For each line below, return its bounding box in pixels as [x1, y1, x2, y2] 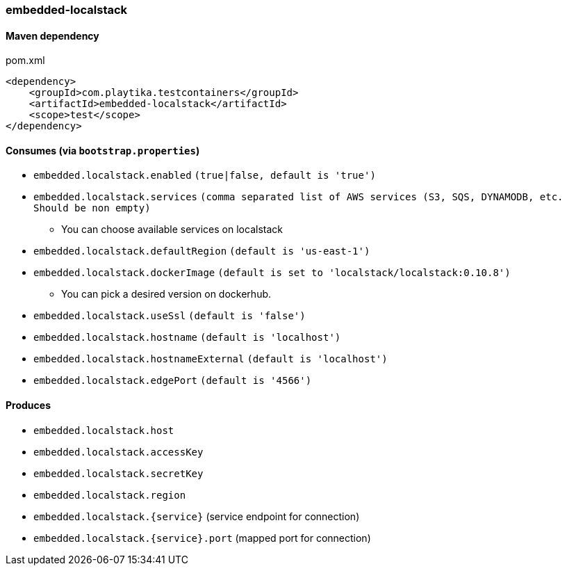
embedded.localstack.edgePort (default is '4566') [33, 375, 312, 387]
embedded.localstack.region [33, 489, 186, 501]
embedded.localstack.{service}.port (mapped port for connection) [33, 531, 371, 544]
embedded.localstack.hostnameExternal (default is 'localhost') [33, 353, 388, 365]
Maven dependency [6, 29, 99, 42]
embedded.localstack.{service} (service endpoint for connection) [33, 510, 360, 522]
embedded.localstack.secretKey [33, 467, 204, 479]
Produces [6, 399, 51, 412]
